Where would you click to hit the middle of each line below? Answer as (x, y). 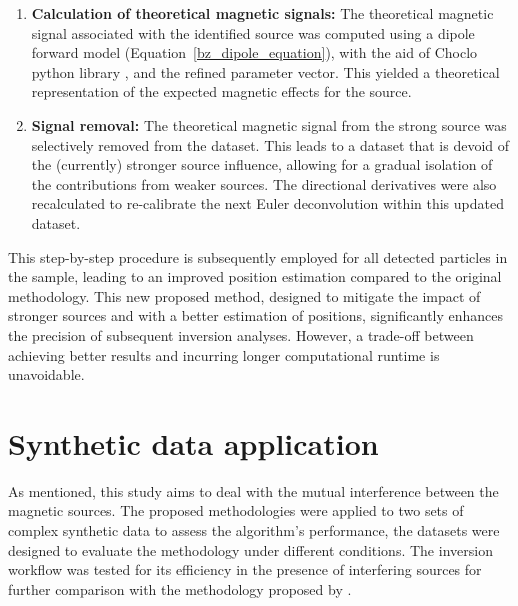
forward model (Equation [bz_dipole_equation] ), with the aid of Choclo (254, 52)
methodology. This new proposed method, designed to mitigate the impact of (244, 295)
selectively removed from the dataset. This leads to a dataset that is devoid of (270, 144)
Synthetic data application (193, 442)
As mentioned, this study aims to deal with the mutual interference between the (253, 490)
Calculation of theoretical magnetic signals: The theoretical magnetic (262, 13)
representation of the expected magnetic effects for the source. (221, 91)
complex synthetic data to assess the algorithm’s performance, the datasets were (254, 530)
